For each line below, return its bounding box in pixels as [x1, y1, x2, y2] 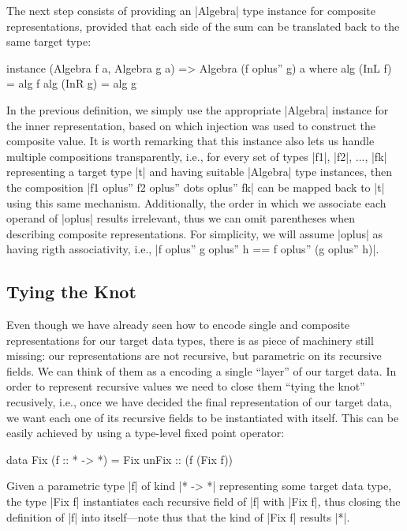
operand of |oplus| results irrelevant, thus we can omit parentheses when [6, 210, 356, 226]
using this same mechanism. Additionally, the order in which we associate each [6, 194, 386, 211]
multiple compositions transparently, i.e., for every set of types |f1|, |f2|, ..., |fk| [6, 148, 387, 164]
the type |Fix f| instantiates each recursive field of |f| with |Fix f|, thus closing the [6, 493, 401, 510]
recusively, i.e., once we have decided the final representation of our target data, [6, 394, 392, 410]
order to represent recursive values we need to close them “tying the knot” [6, 378, 365, 395]
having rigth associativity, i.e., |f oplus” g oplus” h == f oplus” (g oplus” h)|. [6, 241, 379, 257]
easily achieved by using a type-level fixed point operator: [6, 424, 285, 441]
